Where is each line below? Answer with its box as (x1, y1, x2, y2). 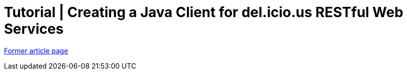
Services (4, 21, 64, 37)
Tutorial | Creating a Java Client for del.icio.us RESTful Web (4, 4, 404, 21)
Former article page (4, 46, 68, 55)
